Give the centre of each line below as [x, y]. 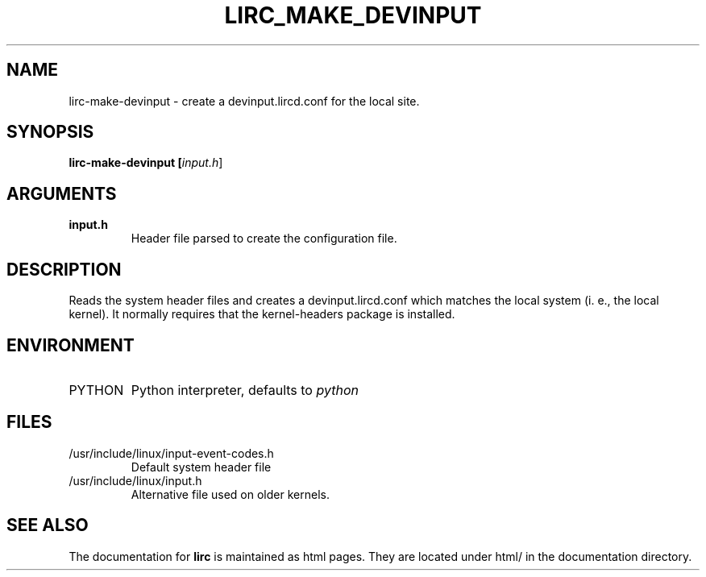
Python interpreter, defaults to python [245, 390]
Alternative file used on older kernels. [230, 494]
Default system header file [201, 467]
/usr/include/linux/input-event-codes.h [171, 453]
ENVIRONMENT [71, 345]
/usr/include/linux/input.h [135, 480]
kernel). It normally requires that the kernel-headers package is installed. [262, 314]
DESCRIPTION [64, 269]
